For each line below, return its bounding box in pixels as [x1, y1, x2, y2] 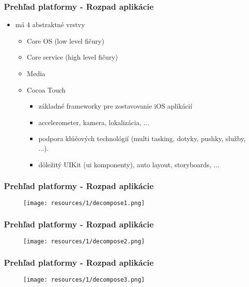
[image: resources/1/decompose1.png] [23, 200, 145, 207]
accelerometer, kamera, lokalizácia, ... [38, 117, 150, 127]
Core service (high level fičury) [27, 52, 118, 62]
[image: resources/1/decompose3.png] [23, 276, 145, 284]
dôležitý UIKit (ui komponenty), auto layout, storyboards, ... [38, 159, 219, 169]
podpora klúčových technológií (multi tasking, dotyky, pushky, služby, [38, 133, 246, 143]
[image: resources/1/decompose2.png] [23, 238, 145, 245]
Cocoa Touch [27, 84, 66, 95]
